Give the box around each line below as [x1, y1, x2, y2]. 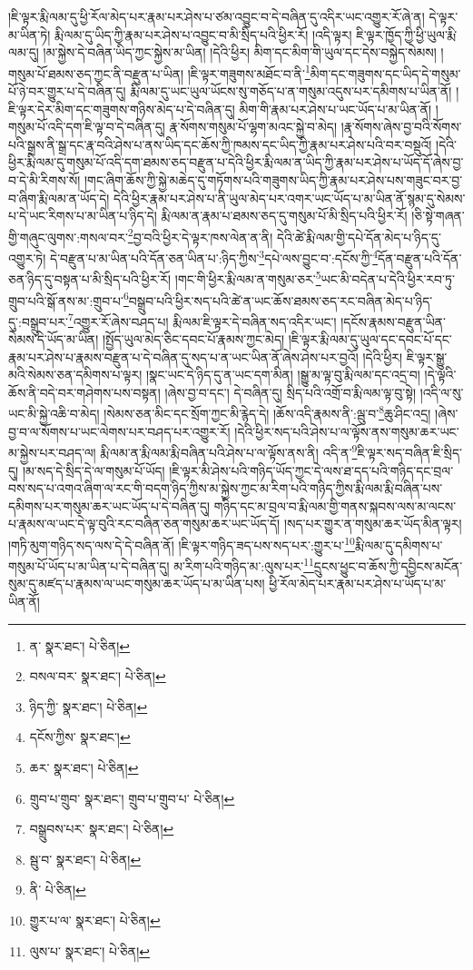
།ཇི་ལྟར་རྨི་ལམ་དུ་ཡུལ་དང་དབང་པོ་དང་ [288, 330, 452, 349]
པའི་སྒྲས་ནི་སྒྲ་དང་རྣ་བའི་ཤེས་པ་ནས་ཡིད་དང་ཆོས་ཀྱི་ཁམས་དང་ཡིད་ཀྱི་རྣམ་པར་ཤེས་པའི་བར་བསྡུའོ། [8, 134, 432, 153]
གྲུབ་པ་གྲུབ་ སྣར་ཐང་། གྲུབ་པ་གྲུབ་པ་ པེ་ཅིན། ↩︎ [29, 788, 235, 807]
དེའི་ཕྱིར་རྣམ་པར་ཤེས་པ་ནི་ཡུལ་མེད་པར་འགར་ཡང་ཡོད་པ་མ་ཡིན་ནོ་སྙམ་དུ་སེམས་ [113, 188, 466, 207]
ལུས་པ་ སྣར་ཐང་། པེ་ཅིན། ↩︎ [29, 941, 151, 960]
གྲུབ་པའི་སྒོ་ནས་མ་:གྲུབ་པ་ [8, 291, 123, 310]
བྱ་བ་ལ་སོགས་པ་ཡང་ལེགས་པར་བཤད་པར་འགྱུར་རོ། [8, 421, 231, 440]
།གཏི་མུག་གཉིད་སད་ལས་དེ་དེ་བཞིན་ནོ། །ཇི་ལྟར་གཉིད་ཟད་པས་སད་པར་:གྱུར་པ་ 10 [8, 532, 355, 554]
